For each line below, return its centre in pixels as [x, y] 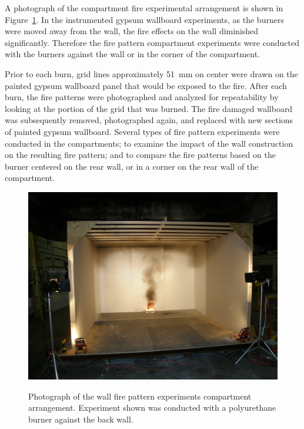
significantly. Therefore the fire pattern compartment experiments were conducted [152, 42]
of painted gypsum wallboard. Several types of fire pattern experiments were [142, 131]
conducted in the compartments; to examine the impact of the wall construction [149, 143]
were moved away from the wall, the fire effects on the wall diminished [132, 31]
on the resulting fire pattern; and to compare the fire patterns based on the [140, 155]
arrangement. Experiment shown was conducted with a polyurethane [152, 407]
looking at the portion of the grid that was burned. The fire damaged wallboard [149, 108]
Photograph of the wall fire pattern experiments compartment [140, 396]
